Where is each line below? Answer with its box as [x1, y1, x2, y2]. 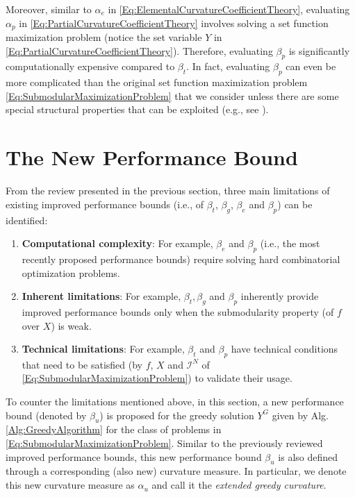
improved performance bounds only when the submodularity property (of [22, 304, 334, 319]
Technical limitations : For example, [22, 342, 185, 356]
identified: [6, 212, 48, 227]
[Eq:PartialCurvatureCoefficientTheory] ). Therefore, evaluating [6, 43, 273, 58]
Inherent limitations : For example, [22, 289, 181, 303]
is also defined [278, 449, 338, 464]
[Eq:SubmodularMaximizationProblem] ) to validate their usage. [22, 371, 292, 385]
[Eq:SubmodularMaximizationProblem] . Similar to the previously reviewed [6, 436, 323, 450]
